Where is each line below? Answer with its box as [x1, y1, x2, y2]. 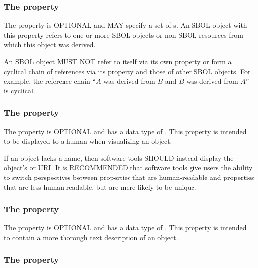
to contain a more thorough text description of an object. [4, 232, 178, 242]
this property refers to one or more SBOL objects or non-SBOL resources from [4, 29, 243, 40]
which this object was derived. [4, 39, 96, 50]
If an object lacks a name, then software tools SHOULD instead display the [4, 152, 234, 163]
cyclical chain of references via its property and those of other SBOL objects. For [4, 66, 251, 76]
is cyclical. [4, 85, 35, 95]
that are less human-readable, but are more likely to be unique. [4, 181, 196, 192]
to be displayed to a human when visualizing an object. [4, 136, 172, 146]
